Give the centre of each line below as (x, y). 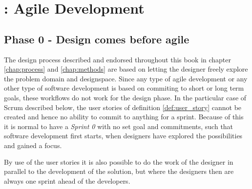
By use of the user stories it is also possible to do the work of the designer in (119, 161)
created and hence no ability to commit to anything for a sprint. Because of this (124, 117)
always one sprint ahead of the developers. (67, 180)
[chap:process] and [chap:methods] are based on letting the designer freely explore (126, 69)
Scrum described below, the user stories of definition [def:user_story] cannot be (123, 107)
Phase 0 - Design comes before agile (97, 39)
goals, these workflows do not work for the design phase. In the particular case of (125, 97)
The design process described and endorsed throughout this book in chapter (118, 59)
